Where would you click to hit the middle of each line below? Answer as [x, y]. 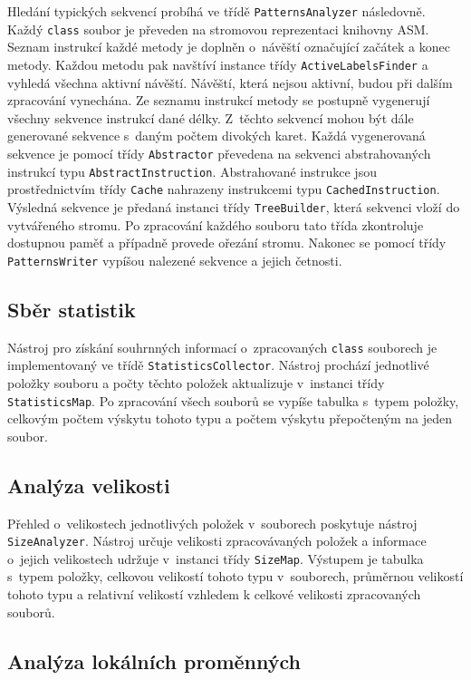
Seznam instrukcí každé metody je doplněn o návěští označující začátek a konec [229, 47]
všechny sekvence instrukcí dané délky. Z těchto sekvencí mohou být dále [211, 117]
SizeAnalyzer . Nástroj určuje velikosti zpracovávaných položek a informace [217, 541]
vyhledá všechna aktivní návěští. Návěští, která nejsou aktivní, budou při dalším [230, 82]
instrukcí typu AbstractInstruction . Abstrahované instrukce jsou [192, 171]
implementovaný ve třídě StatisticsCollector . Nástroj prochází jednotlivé [218, 365]
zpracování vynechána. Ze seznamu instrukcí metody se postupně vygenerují [219, 100]
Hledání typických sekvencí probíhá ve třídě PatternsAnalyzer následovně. [216, 11]
